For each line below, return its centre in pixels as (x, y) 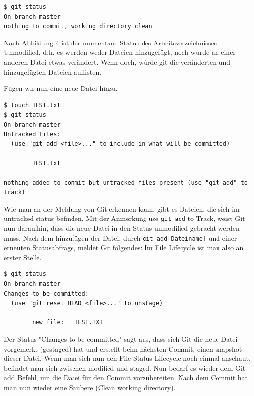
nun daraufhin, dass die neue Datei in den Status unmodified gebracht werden (122, 228)
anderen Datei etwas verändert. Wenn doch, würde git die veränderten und (117, 62)
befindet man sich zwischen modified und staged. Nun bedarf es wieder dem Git (125, 368)
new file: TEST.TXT (68, 323)
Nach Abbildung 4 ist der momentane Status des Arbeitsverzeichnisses (110, 42)
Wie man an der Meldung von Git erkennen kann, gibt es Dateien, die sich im (122, 208)
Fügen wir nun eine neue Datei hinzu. (61, 88)
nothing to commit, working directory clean (78, 26)
